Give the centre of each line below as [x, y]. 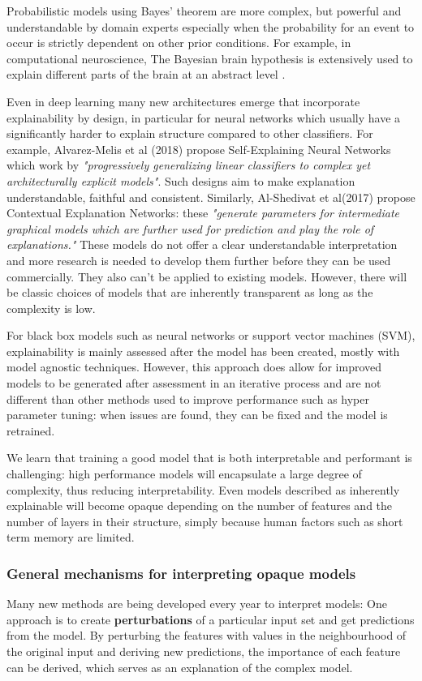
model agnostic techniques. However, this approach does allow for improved [194, 367]
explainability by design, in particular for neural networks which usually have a [204, 117]
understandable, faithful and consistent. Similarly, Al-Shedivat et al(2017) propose [211, 197]
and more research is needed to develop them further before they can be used [199, 260]
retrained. [31, 430]
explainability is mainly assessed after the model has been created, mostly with [203, 351]
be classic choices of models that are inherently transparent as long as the [190, 292]
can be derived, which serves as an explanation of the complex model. [180, 667]
